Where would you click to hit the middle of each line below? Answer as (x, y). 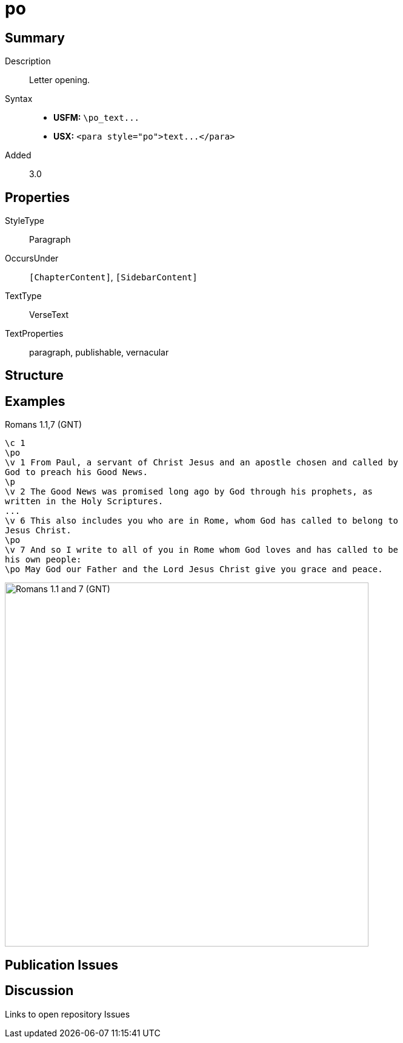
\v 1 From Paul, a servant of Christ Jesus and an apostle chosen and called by (202, 463)
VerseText (49, 315)
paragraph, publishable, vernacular (99, 353)
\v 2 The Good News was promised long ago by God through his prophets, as (189, 492)
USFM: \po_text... (97, 118)
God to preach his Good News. (77, 472)
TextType (23, 296)
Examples (35, 401)
